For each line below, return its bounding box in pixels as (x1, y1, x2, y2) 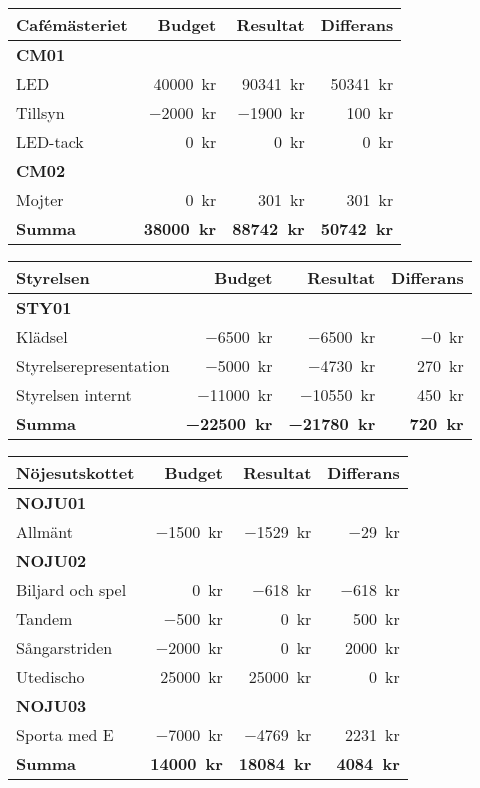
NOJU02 (16, 549, 87, 572)
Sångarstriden (16, 636, 113, 659)
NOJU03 (16, 694, 87, 717)
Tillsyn (16, 101, 65, 124)
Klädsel (16, 325, 68, 348)
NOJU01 (16, 491, 87, 514)
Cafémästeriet (16, 13, 128, 36)
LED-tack (16, 130, 84, 153)
